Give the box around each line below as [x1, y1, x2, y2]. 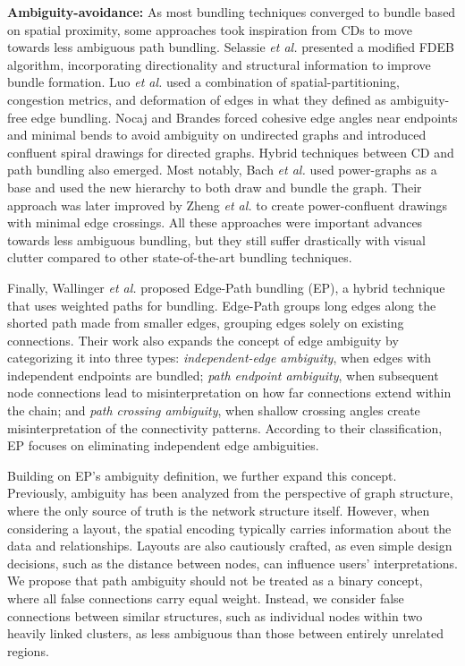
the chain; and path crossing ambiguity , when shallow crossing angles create [7, 401, 420, 420]
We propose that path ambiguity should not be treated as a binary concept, [7, 571, 423, 590]
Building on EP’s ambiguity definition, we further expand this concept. [7, 465, 397, 484]
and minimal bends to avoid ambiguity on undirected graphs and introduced [7, 125, 427, 144]
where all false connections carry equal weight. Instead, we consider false [7, 589, 404, 607]
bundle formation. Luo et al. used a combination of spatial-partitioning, [7, 73, 400, 91]
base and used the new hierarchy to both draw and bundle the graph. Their [7, 177, 422, 196]
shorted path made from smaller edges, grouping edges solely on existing [7, 313, 404, 332]
